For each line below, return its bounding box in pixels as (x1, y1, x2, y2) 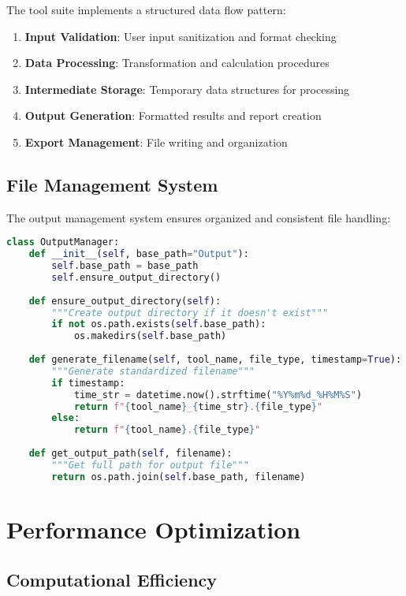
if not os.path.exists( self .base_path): (51, 318, 266, 330)
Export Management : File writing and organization (24, 133, 288, 150)
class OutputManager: (6, 237, 120, 248)
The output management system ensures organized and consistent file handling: (6, 209, 391, 225)
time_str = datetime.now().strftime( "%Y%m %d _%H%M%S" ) (73, 389, 363, 400)
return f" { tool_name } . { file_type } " (73, 424, 261, 436)
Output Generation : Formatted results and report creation (24, 107, 322, 124)
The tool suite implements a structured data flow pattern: (6, 2, 286, 17)
